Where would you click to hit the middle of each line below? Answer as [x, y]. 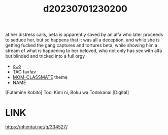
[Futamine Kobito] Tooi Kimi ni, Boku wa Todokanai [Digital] [67, 93]
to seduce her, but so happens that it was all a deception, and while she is [82, 40]
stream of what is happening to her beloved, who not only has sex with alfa [84, 51]
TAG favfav [24, 72]
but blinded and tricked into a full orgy [45, 56]
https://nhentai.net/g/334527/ [37, 127]
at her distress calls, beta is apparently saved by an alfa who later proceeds [84, 35]
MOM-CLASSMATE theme [40, 77]
